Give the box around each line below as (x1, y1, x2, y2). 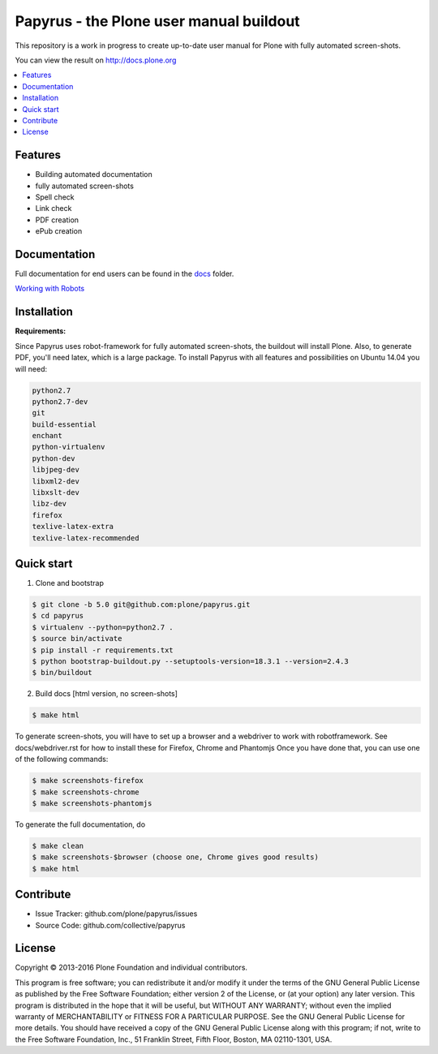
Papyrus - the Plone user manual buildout (15, 12, 300, 30)
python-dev (32, 454, 75, 462)
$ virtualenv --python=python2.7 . (32, 622, 174, 632)
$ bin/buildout (32, 668, 92, 678)
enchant (32, 431, 62, 441)
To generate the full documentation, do (15, 820, 146, 829)
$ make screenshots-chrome (32, 787, 140, 797)
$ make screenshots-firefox (32, 776, 144, 785)
